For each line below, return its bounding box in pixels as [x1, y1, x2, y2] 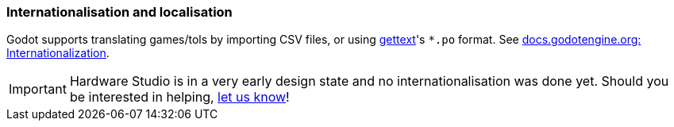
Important [9, 81, 67, 98]
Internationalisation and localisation [6, 4, 233, 20]
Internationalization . [6, 46, 110, 60]
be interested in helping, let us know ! [69, 89, 290, 106]
